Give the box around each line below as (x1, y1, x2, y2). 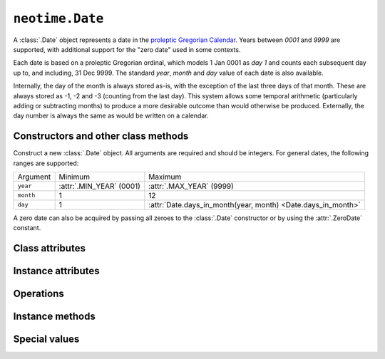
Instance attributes (13, 265, 100, 277)
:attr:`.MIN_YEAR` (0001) (58, 181, 140, 191)
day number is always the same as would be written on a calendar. (13, 111, 210, 120)
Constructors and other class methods (13, 130, 189, 142)
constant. (13, 224, 41, 232)
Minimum (58, 172, 91, 182)
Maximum (148, 172, 182, 182)
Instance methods (13, 311, 96, 323)
